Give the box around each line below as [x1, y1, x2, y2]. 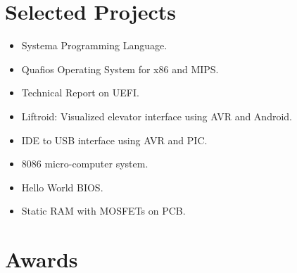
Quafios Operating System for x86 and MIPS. [21, 61, 219, 76]
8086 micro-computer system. [21, 156, 148, 171]
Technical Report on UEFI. [21, 85, 139, 100]
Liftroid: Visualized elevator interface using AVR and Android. [21, 108, 292, 123]
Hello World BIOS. [21, 179, 103, 194]
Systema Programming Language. [21, 38, 168, 53]
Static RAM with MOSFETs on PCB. [21, 203, 186, 218]
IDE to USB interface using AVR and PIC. [21, 132, 208, 147]
